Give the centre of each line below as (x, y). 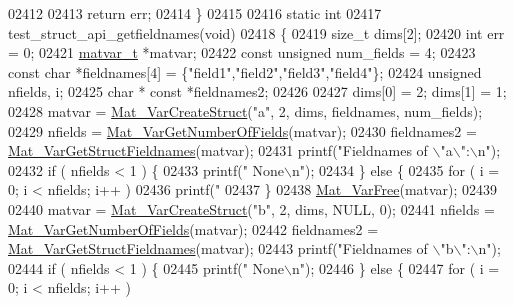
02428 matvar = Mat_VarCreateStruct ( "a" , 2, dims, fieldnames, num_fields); (245, 110)
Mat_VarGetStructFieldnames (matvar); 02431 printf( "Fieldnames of (218, 150)
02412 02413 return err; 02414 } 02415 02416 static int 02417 (195, 13)
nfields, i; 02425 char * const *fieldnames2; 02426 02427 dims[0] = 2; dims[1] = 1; (257, 91)
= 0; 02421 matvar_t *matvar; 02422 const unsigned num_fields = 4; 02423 (242, 52)
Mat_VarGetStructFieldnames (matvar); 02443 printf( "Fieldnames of (218, 248)
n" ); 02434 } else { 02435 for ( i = (396, 169)
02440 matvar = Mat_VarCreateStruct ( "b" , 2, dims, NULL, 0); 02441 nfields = (251, 208)
